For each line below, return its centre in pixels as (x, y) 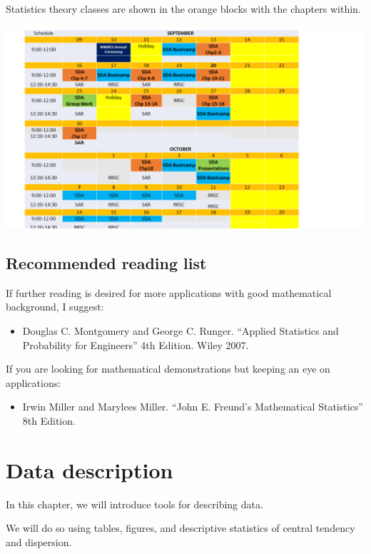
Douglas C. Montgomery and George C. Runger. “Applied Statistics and (181, 331)
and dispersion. (39, 542)
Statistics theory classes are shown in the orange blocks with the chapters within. (183, 9)
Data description (90, 469)
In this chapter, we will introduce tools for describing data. (134, 504)
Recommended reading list (106, 263)
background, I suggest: (55, 307)
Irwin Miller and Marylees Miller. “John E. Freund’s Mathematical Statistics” (193, 407)
